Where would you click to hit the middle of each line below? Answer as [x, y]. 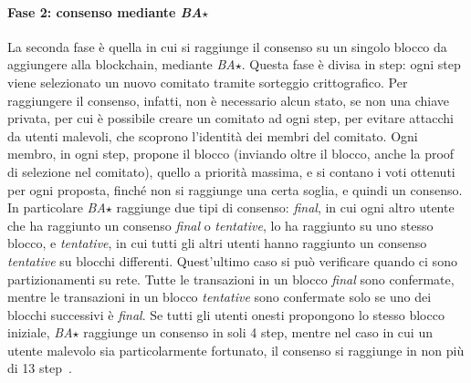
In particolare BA [57, 207]
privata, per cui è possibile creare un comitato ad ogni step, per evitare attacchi [230, 118]
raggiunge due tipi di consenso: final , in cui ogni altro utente [285, 207]
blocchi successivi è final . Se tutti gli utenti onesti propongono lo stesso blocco [226, 314]
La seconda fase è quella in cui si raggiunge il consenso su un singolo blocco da [227, 46]
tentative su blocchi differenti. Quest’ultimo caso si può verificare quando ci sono [232, 260]
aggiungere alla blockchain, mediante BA [121, 64]
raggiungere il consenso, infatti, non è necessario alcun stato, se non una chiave [228, 100]
